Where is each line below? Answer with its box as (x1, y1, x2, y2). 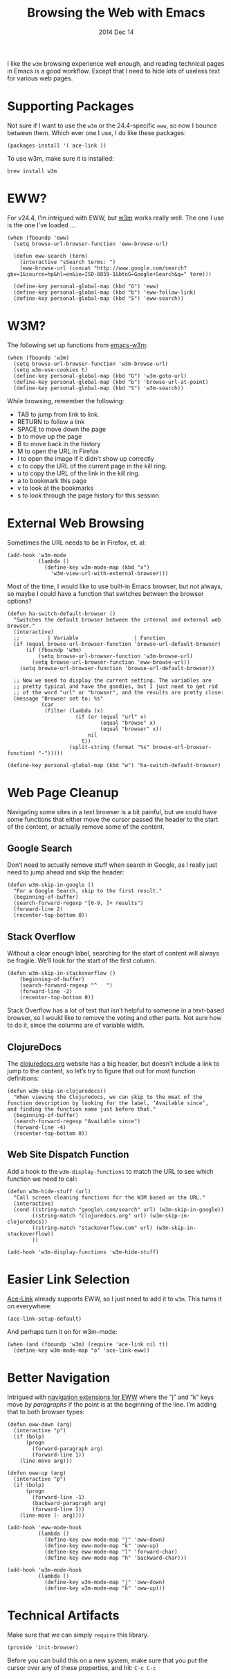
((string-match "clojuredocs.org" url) (32, 1212, 147, 1219)
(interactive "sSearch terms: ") (19, 258, 116, 265)
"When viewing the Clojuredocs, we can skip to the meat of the (13, 1093, 203, 1101)
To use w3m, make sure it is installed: (7, 154, 114, 162)
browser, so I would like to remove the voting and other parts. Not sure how (7, 1014, 222, 1022)
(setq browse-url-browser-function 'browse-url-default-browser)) (19, 665, 215, 671)
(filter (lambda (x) (44, 707, 104, 714)
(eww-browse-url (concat (19, 265, 91, 272)
